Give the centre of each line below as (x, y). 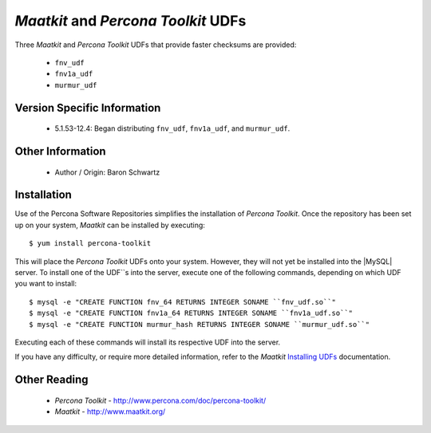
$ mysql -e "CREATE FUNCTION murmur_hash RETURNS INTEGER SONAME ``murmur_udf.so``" (200, 324)
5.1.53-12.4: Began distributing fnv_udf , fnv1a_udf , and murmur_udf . (172, 128)
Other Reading (51, 380)
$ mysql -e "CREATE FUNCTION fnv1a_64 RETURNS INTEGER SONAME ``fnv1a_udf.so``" (191, 313)
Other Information (61, 151)
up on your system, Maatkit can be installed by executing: (110, 225)
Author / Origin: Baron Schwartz (107, 172)
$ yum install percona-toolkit (90, 244)
